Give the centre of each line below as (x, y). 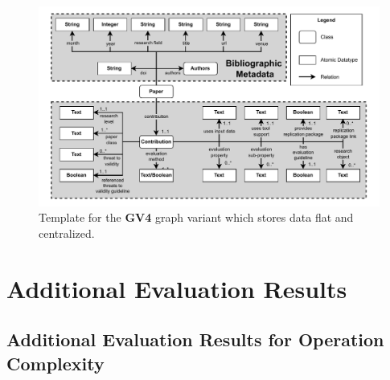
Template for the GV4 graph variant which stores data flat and (196, 217)
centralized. (67, 233)
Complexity (55, 363)
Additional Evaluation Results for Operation (195, 339)
